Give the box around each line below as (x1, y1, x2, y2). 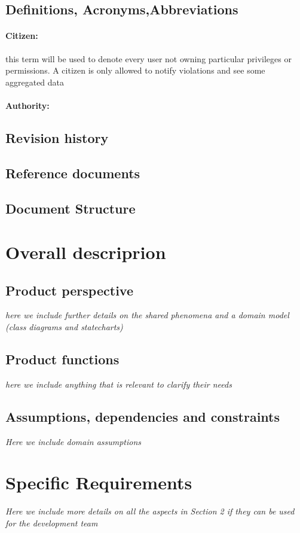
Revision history (5, 128, 109, 147)
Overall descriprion (5, 240, 166, 264)
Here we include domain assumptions (5, 435, 142, 447)
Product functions (5, 350, 120, 368)
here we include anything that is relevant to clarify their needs (5, 377, 232, 390)
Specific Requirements (5, 470, 192, 495)
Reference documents (5, 163, 140, 182)
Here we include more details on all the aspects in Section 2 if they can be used (5, 505, 295, 517)
